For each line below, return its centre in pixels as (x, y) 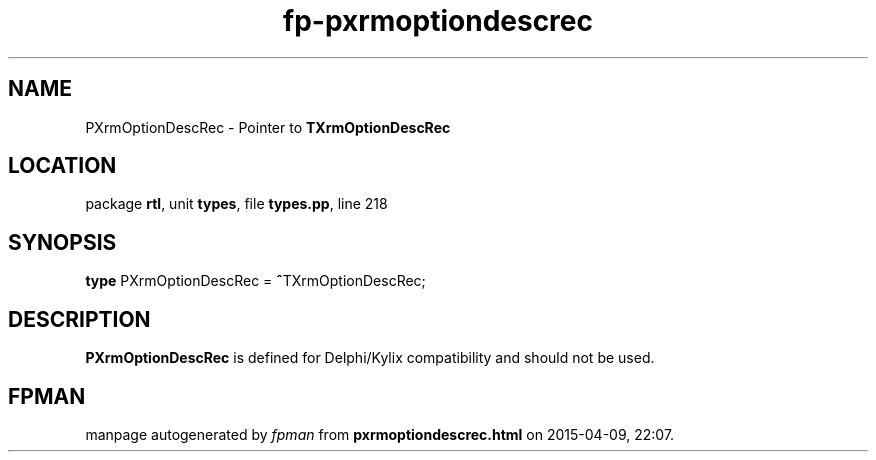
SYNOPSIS (62, 242)
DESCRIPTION (79, 319)
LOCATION (62, 166)
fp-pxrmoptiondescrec (437, 21)
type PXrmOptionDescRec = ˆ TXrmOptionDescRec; (255, 281)
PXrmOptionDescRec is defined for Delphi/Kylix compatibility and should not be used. (370, 358)
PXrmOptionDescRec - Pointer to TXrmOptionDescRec (268, 127)
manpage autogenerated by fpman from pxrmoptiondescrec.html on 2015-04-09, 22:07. (380, 434)
